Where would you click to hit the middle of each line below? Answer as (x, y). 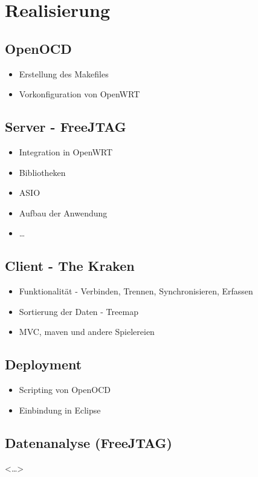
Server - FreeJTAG (66, 127)
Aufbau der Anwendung (63, 213)
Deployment (44, 364)
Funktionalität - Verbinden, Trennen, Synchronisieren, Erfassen (136, 291)
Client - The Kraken (70, 266)
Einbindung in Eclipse (60, 410)
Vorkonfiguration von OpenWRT (79, 94)
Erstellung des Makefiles (64, 73)
